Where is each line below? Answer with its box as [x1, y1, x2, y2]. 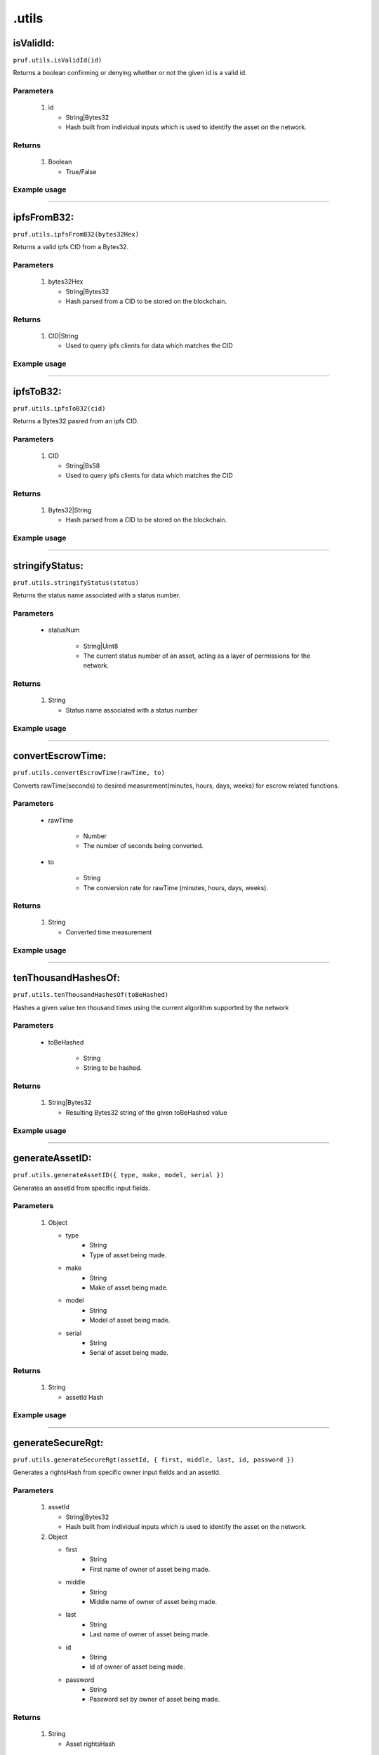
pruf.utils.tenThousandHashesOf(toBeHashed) [13, 991, 169, 999]
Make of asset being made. [89, 1283, 168, 1292]
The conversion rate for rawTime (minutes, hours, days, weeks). [83, 883, 269, 892]
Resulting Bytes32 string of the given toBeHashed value [65, 1108, 227, 1116]
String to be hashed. [83, 1064, 142, 1072]
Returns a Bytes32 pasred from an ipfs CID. [13, 417, 139, 425]
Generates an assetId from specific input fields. [13, 1184, 150, 1192]
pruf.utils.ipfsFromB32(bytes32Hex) [13, 230, 140, 238]
